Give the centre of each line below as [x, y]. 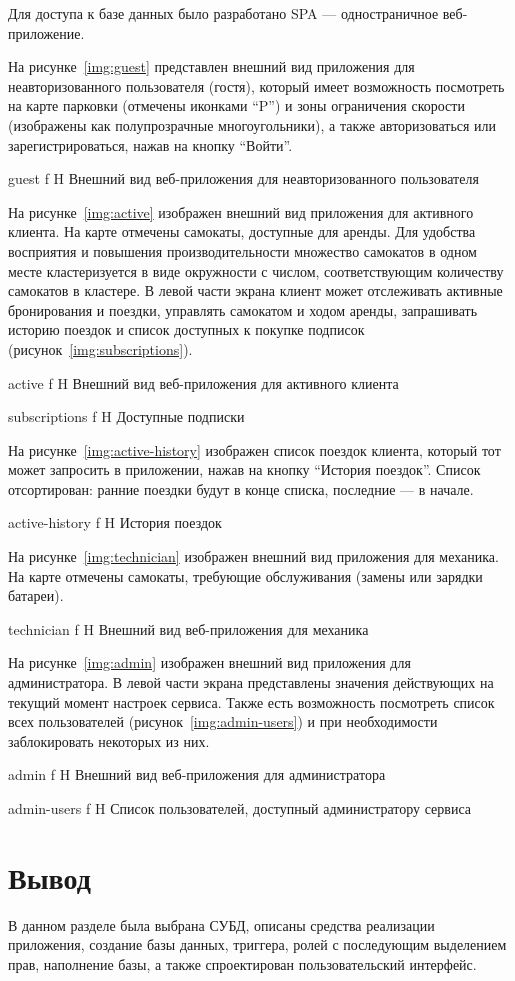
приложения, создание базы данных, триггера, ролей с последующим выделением [257, 944]
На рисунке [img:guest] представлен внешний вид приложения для [211, 66]
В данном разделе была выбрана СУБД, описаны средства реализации [221, 924]
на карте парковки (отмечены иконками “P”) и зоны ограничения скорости [236, 105]
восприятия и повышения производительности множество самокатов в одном [242, 250]
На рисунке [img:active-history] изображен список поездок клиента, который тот [254, 449]
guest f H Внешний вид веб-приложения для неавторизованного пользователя [243, 178]
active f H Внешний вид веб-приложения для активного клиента [203, 382]
